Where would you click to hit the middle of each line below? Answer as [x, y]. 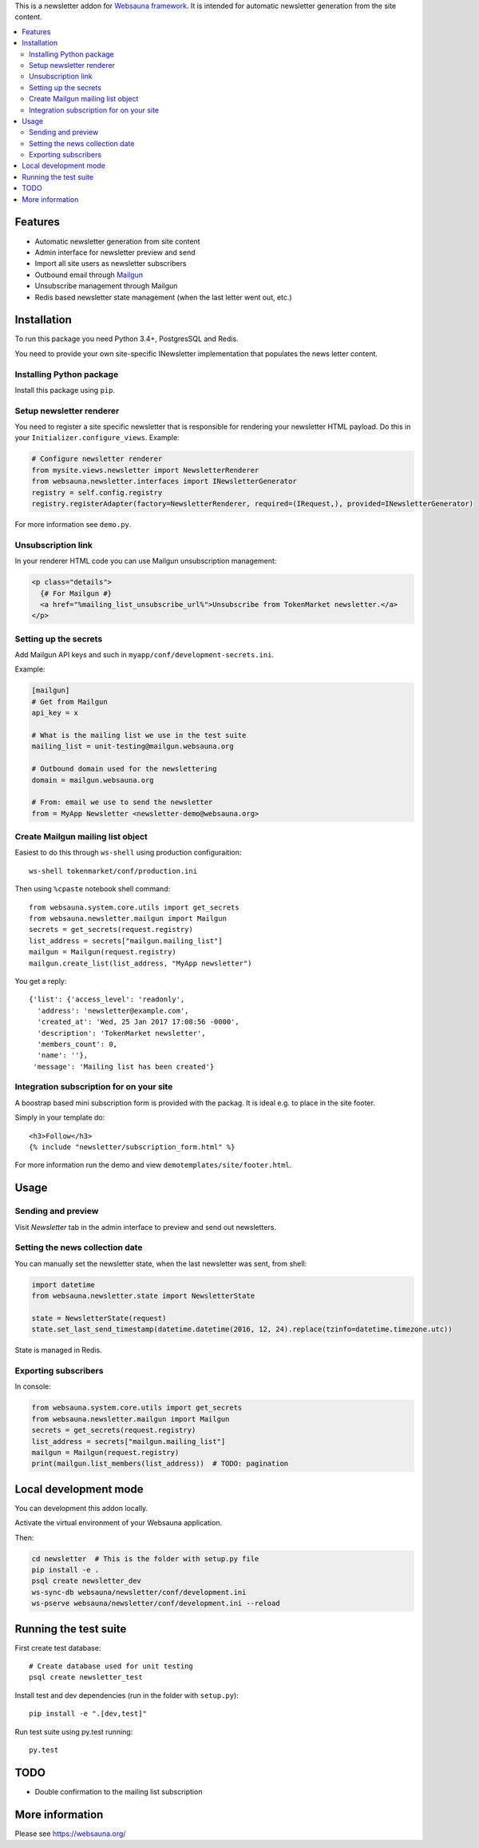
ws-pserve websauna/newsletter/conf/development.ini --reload [156, 1604]
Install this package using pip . [65, 390]
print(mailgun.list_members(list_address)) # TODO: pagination [160, 1464]
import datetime [63, 1285]
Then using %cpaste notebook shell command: [93, 889]
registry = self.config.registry [97, 492]
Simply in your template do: [60, 1117]
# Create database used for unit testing [111, 1666]
